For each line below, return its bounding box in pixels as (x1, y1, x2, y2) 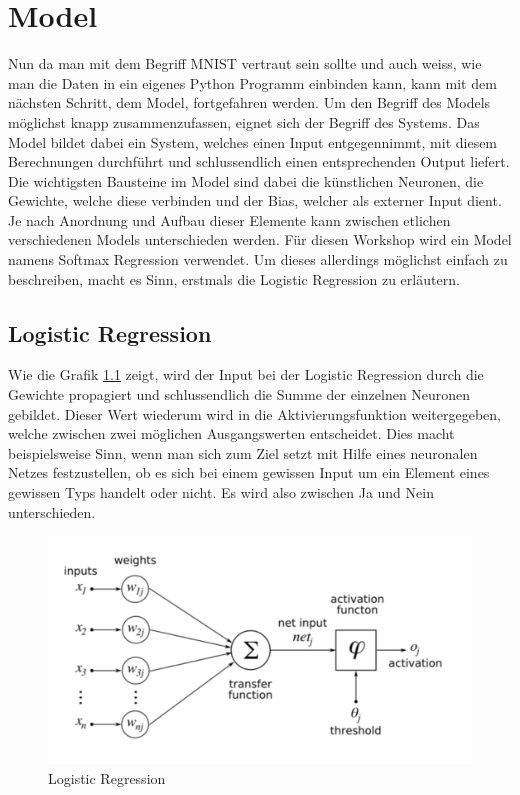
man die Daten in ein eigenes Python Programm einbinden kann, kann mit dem (8, 72, 497, 93)
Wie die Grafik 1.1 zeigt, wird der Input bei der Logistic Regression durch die (8, 364, 484, 385)
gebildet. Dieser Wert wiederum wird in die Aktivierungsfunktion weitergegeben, (8, 403, 501, 424)
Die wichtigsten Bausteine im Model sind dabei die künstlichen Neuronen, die (8, 170, 484, 191)
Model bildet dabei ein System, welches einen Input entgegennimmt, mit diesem (8, 131, 498, 152)
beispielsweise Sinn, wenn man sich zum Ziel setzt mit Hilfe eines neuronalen (8, 442, 478, 463)
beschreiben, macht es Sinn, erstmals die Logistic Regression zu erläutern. (8, 268, 460, 289)
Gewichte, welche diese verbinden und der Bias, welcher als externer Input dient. (8, 190, 502, 211)
